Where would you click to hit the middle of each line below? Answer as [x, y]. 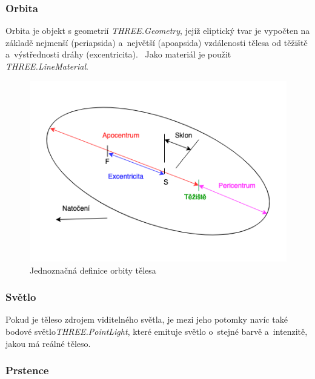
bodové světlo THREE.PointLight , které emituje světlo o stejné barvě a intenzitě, [157, 331]
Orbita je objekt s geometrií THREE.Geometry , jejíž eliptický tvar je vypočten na [158, 31]
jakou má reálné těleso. [48, 343]
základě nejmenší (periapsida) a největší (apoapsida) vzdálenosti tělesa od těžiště [157, 42]
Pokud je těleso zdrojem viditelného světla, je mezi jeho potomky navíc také [147, 319]
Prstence [27, 370]
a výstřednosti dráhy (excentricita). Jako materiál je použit [118, 54]
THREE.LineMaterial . [47, 66]
